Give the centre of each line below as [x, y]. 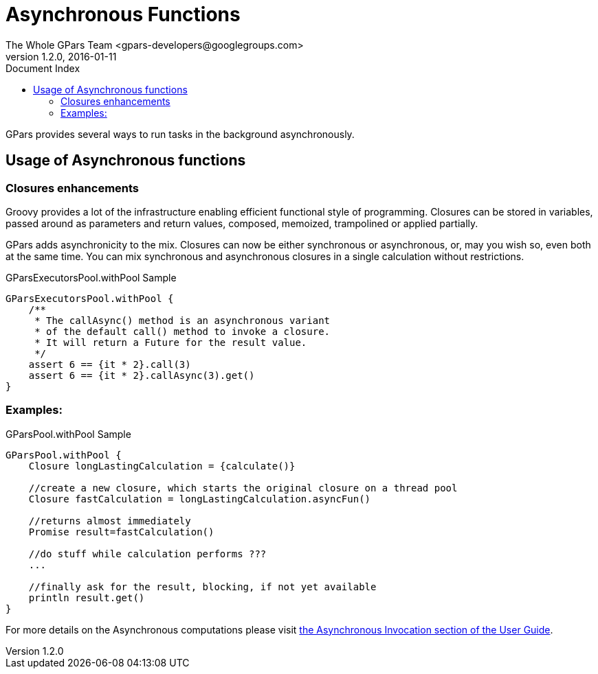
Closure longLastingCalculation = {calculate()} [162, 466]
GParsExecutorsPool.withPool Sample [91, 277]
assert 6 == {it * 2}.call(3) [110, 364]
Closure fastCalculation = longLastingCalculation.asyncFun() [200, 499]
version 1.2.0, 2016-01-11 [61, 56]
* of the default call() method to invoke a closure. [182, 331]
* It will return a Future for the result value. [171, 342]
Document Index [43, 68]
